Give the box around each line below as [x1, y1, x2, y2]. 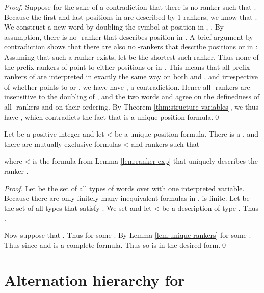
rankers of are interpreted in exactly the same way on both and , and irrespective [4, 71, 258, 82]
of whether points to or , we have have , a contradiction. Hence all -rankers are [4, 81, 250, 92]
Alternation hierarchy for [4, 270, 185, 290]
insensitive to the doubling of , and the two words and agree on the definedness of [4, 91, 259, 102]
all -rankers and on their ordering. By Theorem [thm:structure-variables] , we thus [4, 101, 259, 112]
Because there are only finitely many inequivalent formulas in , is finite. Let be [4, 193, 250, 203]
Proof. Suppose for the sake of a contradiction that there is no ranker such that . [4, 2, 256, 12]
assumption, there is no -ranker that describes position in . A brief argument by [4, 31, 253, 42]
